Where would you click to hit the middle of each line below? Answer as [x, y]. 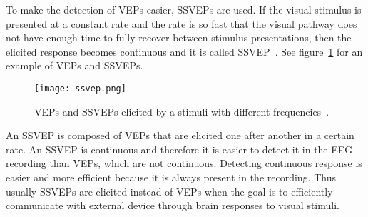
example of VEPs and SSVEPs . [75, 65]
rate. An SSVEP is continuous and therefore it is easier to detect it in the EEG [179, 149]
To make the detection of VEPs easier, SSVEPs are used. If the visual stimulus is [184, 9]
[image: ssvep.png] [80, 88]
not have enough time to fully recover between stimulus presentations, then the [179, 37]
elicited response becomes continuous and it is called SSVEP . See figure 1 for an [184, 51]
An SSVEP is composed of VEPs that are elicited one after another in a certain [180, 135]
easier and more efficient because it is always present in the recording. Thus [171, 177]
